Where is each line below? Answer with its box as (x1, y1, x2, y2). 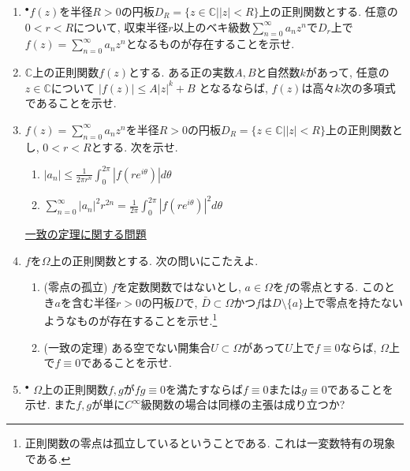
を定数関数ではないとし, (117, 278, 241, 295)
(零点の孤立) (43, 278, 108, 295)
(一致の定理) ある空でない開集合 (43, 338, 211, 355)
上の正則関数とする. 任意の (259, 3, 398, 19)
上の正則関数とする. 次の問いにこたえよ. (50, 252, 259, 268)
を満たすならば (165, 380, 243, 397)
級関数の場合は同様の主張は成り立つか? (140, 396, 345, 413)
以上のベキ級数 (173, 18, 251, 35)
